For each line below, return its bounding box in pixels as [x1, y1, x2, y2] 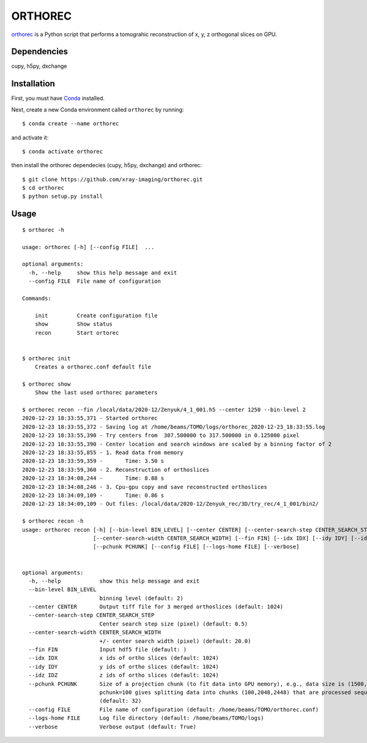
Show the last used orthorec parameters [34, 389, 158, 396]
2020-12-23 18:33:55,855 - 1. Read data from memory [22, 449, 183, 456]
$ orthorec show [22, 380, 71, 387]
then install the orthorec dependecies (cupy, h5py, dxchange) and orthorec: [11, 162, 202, 169]
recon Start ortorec [34, 329, 119, 336]
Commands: [22, 295, 51, 302]
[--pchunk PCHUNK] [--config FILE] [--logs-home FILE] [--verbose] [92, 543, 300, 550]
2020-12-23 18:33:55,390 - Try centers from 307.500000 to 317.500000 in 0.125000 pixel [22, 432, 300, 439]
